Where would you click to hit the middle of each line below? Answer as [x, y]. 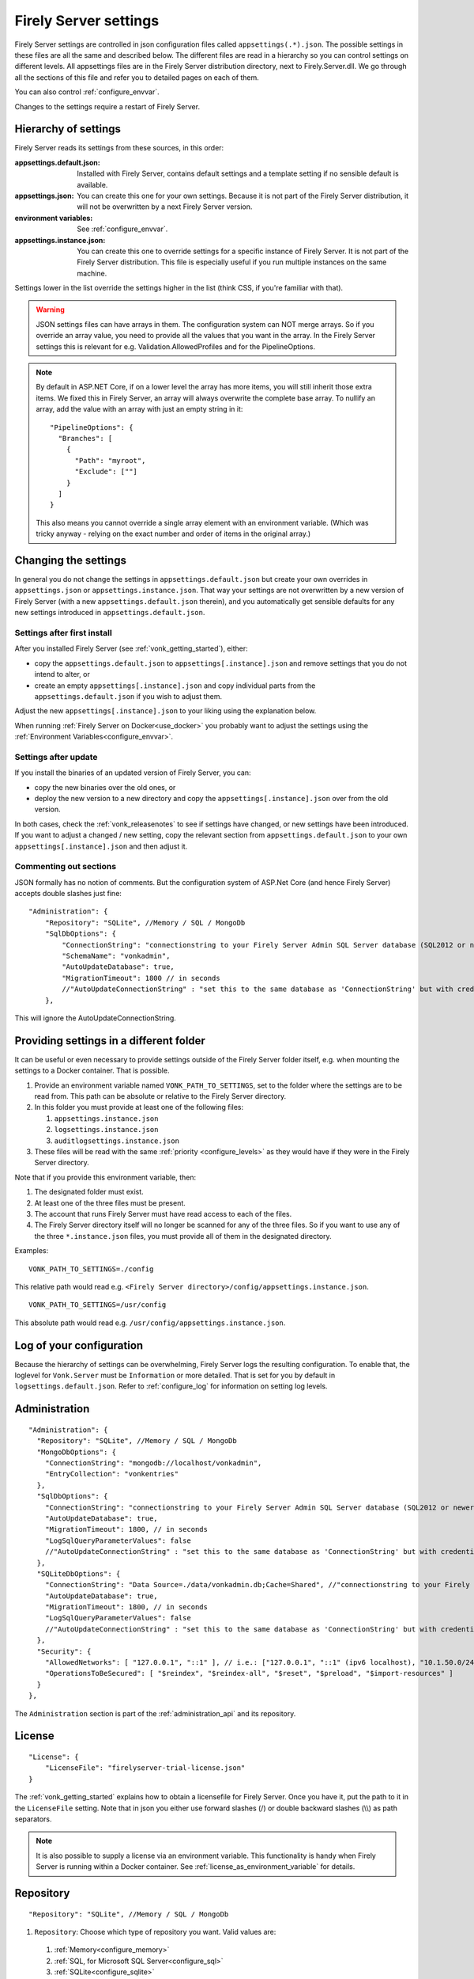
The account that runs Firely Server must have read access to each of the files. [163, 1214]
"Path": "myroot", [110, 460]
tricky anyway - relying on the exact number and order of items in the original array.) [173, 534]
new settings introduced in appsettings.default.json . [110, 613]
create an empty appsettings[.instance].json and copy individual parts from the [175, 686]
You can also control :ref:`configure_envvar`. [87, 92]
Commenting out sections [66, 867]
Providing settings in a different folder [110, 1041]
